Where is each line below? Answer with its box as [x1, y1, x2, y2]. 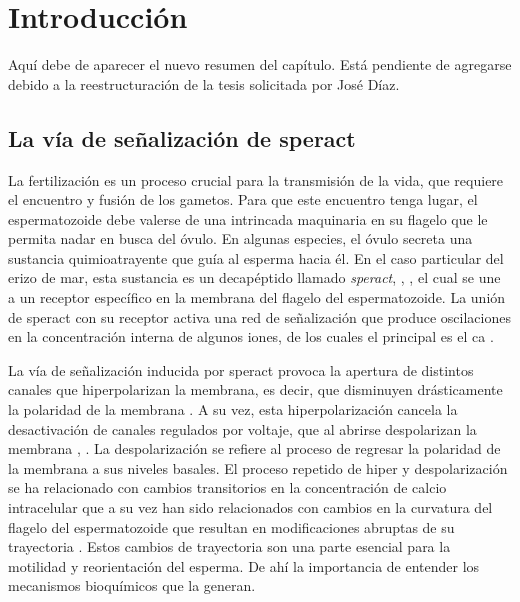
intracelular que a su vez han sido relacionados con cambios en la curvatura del [8, 497, 493, 518]
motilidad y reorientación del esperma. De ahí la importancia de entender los [8, 555, 480, 576]
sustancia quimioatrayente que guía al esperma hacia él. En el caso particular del [8, 247, 504, 268]
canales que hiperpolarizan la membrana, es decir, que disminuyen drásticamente [8, 379, 503, 400]
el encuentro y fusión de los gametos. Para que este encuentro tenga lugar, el [8, 189, 478, 210]
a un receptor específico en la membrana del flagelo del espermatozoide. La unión [8, 287, 506, 308]
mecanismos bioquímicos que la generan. [8, 575, 256, 596]
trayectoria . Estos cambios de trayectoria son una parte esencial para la [8, 536, 451, 557]
